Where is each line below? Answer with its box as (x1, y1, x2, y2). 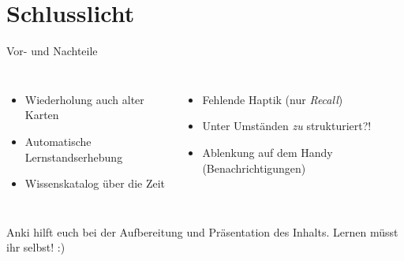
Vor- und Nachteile (6, 43, 98, 59)
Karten (24, 106, 59, 123)
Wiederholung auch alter (24, 91, 144, 107)
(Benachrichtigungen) (202, 159, 306, 176)
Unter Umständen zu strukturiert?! (202, 117, 372, 134)
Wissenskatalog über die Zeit (24, 175, 166, 192)
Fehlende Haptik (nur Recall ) (202, 91, 343, 107)
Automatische (24, 132, 92, 149)
